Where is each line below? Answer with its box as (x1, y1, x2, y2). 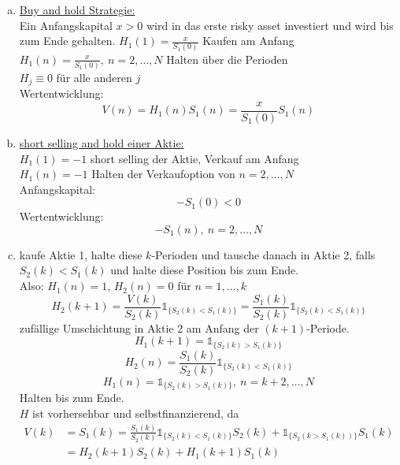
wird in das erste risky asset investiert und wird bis (146, 17, 394, 33)
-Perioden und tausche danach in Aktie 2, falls (151, 246, 376, 262)
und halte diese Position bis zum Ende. (110, 262, 299, 278)
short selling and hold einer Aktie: (19, 134, 184, 151)
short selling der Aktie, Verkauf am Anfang (90, 150, 299, 166)
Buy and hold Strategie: (19, 2, 135, 17)
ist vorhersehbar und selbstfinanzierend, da (32, 405, 239, 422)
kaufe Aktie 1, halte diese (19, 246, 143, 262)
